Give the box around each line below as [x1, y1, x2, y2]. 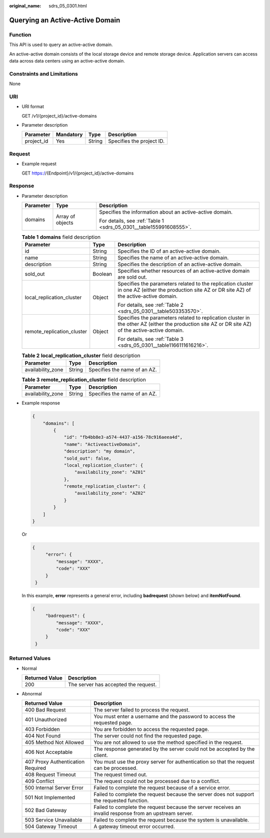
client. [93, 752, 108, 759]
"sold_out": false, [63, 455, 112, 461]
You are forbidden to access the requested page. [93, 726, 209, 733]
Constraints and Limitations [9, 70, 78, 77]
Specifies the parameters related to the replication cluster [117, 280, 253, 287]
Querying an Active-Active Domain [9, 16, 120, 25]
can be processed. [93, 764, 137, 771]
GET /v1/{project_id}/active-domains [21, 113, 97, 119]
